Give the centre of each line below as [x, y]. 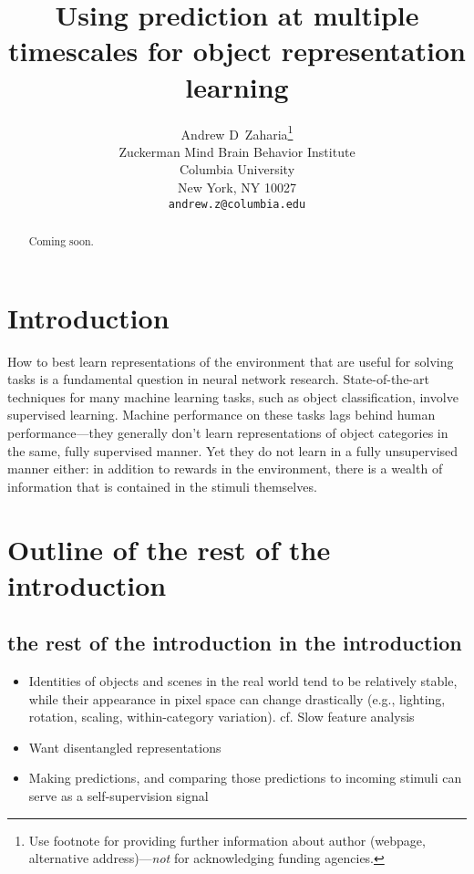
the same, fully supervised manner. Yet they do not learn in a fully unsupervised [233, 450]
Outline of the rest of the [169, 549]
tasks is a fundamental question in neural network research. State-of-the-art [218, 379]
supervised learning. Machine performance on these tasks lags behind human [222, 415]
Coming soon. [61, 240]
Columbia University [237, 169]
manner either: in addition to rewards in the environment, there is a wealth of [225, 468]
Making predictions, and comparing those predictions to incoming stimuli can [245, 778]
